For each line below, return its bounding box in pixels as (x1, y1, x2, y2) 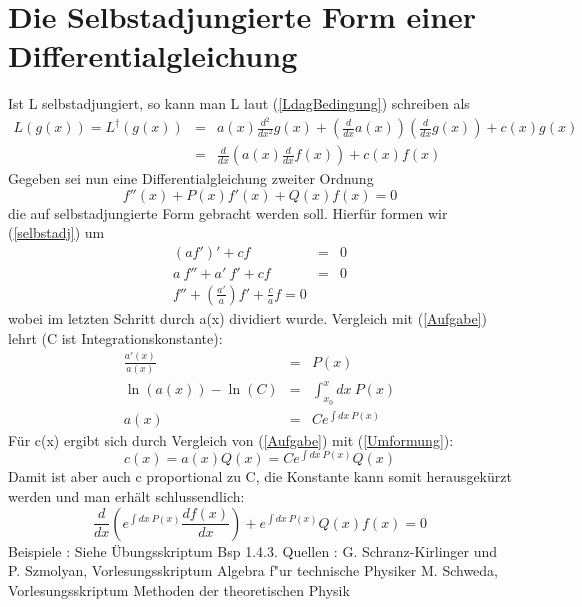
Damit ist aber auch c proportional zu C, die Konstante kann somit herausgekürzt (8, 466, 512, 487)
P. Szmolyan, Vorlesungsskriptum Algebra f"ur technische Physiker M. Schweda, (8, 560, 499, 581)
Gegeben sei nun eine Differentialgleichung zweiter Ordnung (8, 168, 374, 189)
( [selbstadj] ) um (8, 222, 105, 243)
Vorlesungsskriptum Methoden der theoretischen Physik (8, 579, 350, 600)
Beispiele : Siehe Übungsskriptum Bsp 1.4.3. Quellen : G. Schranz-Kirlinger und (8, 540, 498, 561)
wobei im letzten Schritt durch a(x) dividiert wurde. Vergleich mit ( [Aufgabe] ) (8, 307, 487, 328)
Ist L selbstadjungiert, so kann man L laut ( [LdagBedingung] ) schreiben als (8, 93, 470, 114)
